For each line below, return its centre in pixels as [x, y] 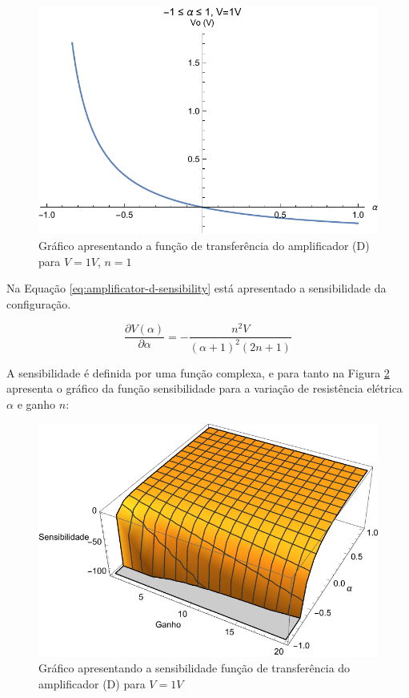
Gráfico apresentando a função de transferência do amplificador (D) [204, 245]
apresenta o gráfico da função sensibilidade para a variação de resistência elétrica [204, 388]
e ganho [36, 404]
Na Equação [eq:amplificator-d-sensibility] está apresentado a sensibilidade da [196, 288]
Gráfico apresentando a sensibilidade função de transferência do [194, 668]
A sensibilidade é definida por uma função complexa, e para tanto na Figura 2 [198, 372]
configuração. [39, 303]
